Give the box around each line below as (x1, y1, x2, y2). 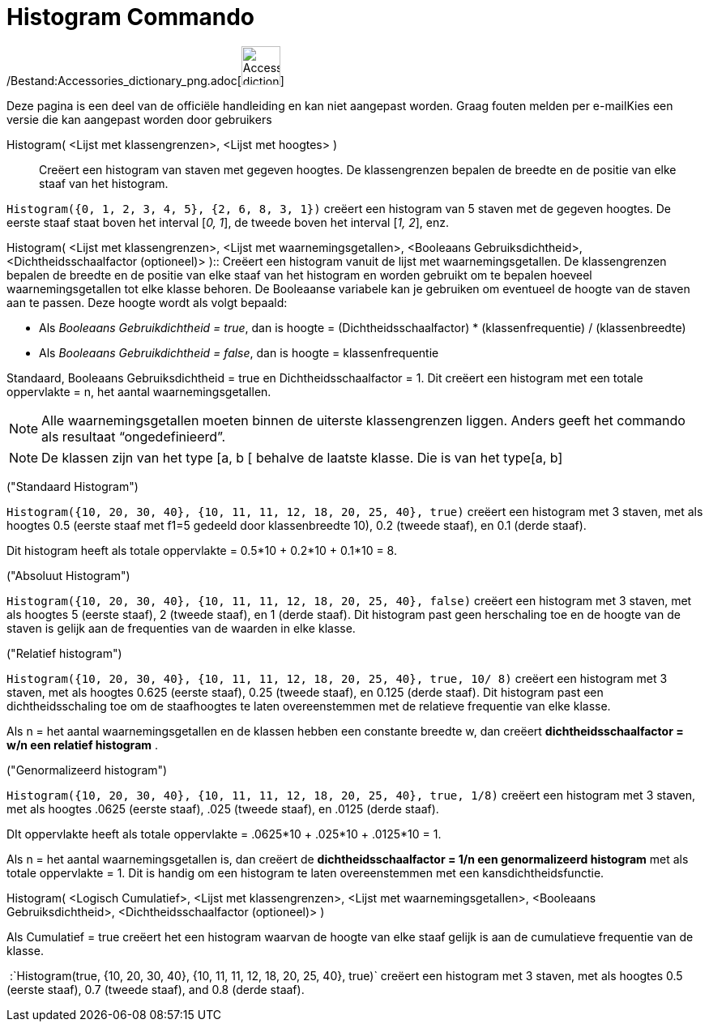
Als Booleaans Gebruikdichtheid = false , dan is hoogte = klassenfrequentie (39, 345, 439, 360)
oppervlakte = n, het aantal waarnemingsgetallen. (6, 384, 271, 399)
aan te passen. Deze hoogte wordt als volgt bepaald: (6, 295, 288, 309)
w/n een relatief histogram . (6, 737, 159, 752)
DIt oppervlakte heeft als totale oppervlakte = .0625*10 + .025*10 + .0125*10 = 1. (6, 826, 442, 841)
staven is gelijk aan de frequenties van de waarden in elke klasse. (6, 621, 356, 635)
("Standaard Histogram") (6, 479, 139, 493)
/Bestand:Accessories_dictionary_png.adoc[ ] (6, 73, 284, 87)
